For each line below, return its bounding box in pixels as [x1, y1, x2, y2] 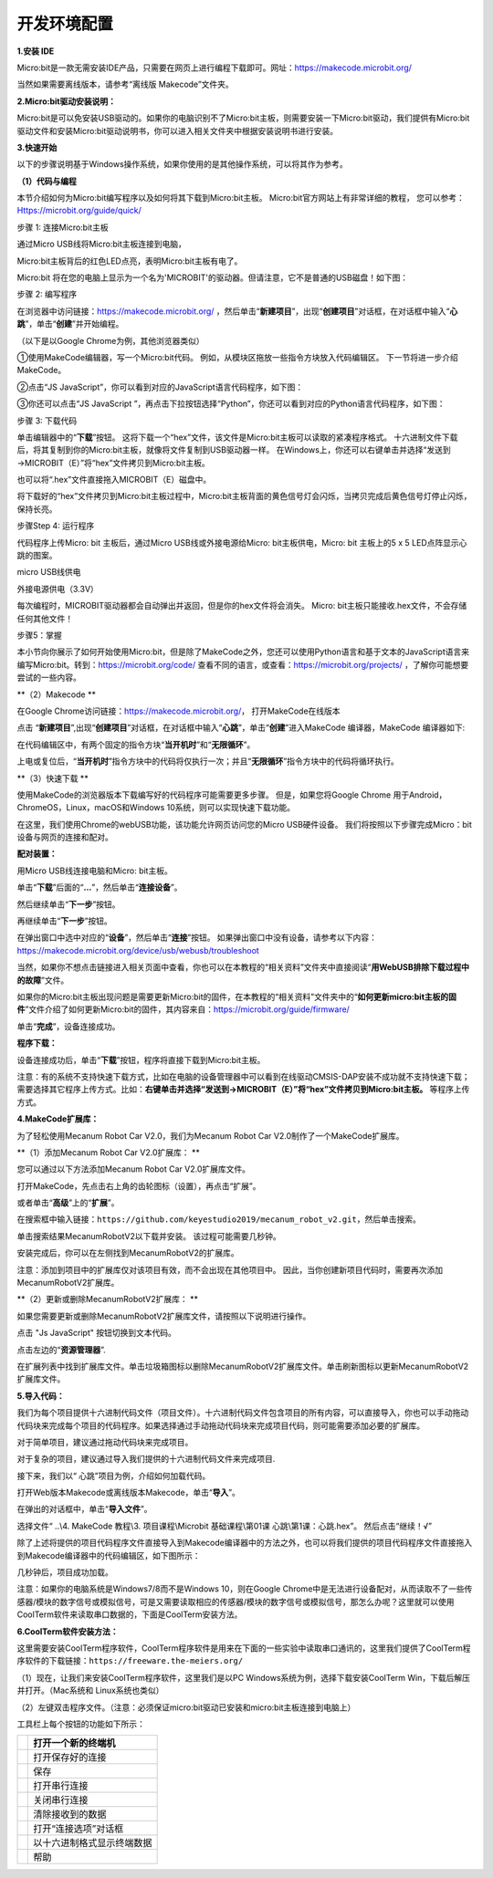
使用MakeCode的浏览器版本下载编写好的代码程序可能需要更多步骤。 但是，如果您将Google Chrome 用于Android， [16, 789, 447, 800]
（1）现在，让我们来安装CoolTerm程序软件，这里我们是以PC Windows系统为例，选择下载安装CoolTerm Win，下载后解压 [16, 1672, 470, 1683]
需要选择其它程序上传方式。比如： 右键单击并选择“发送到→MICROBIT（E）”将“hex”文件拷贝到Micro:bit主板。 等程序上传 [16, 1084, 470, 1095]
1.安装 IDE [16, 46, 55, 57]
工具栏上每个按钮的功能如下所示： [16, 1718, 145, 1729]
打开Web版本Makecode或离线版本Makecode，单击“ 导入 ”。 [16, 1487, 241, 1498]
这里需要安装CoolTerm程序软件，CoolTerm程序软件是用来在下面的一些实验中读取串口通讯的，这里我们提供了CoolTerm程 [16, 1643, 471, 1654]
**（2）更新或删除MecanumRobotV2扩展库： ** [16, 1294, 198, 1305]
